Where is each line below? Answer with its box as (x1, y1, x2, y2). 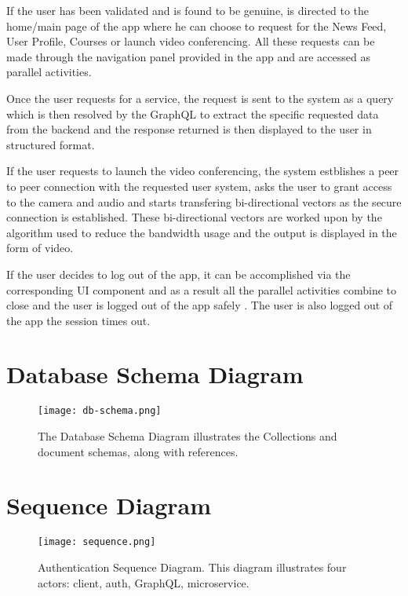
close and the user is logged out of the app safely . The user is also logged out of (6, 297, 393, 313)
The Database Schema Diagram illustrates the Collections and (38, 428, 337, 444)
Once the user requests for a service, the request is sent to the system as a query (6, 90, 394, 106)
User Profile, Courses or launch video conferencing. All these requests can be (6, 33, 375, 49)
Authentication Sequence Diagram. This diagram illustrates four (38, 559, 347, 576)
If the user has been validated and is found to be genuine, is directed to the (6, 2, 369, 18)
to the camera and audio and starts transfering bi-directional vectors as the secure (6, 193, 402, 210)
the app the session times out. (6, 312, 151, 328)
